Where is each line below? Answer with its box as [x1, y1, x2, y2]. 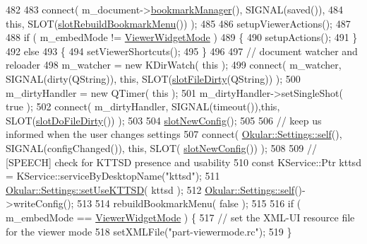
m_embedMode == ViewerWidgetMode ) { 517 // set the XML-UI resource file [6, 209, 355, 224]
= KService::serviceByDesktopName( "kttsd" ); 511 [6, 168, 220, 183]
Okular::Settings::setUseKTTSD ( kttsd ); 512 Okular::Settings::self [6, 182, 295, 197]
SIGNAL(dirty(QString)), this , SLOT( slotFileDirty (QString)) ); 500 [6, 71, 301, 86]
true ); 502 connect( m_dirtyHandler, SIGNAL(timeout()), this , [6, 99, 280, 114]
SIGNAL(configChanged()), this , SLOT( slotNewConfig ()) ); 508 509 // [6, 140, 317, 155]
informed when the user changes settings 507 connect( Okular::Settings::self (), [6, 127, 342, 141]
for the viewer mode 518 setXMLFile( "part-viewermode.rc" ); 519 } [6, 223, 292, 238]
